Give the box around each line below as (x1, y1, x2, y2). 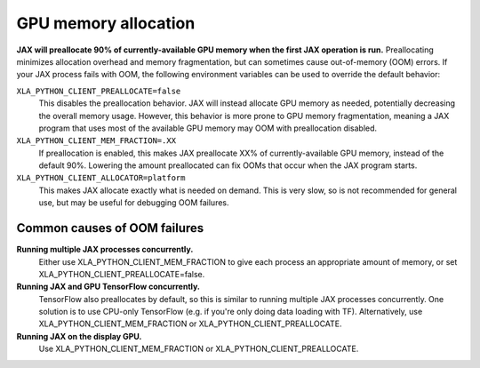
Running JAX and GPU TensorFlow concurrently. (16, 281, 200, 292)
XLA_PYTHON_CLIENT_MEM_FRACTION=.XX (16, 136, 177, 146)
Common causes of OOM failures (16, 220, 204, 236)
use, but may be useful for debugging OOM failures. (38, 197, 230, 208)
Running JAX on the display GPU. (16, 331, 142, 341)
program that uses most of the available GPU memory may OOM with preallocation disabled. (38, 123, 378, 133)
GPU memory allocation (16, 13, 196, 33)
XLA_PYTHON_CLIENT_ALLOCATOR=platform (16, 173, 186, 183)
